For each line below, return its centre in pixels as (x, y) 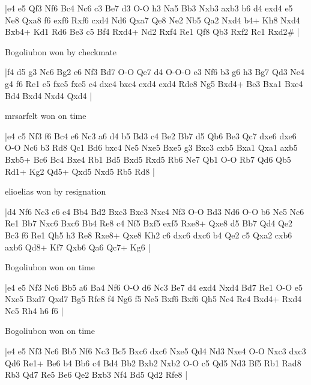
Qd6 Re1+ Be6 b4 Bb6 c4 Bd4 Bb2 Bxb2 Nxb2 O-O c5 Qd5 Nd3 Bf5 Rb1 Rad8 (153, 362)
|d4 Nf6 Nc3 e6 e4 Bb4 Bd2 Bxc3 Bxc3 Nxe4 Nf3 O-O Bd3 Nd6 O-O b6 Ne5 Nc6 (155, 211)
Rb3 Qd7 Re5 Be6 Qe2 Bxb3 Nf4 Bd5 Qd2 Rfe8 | (96, 374)
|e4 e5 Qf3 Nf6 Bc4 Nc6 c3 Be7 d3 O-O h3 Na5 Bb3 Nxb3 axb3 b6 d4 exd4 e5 (149, 8)
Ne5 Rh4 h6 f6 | (34, 310)
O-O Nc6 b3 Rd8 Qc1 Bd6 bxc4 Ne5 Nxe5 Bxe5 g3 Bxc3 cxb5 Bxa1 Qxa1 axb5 (151, 147)
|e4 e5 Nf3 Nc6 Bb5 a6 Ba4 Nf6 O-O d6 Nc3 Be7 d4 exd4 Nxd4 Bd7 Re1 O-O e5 (154, 287)
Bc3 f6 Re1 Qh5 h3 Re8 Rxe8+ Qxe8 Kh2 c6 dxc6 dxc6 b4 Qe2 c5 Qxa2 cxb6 (149, 235)
